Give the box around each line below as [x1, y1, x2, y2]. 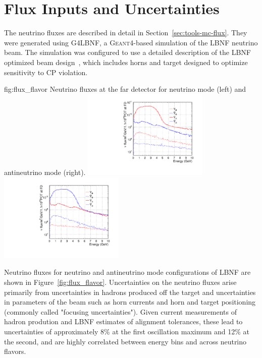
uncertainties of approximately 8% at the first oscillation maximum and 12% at [4, 326, 250, 336]
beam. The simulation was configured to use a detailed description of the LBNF [4, 47, 251, 57]
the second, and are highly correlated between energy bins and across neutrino [4, 336, 247, 346]
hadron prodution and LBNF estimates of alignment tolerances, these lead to [4, 316, 243, 327]
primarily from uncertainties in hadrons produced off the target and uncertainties [4, 286, 256, 297]
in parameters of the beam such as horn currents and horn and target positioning [4, 296, 256, 307]
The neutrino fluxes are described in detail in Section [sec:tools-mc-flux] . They [4, 27, 247, 38]
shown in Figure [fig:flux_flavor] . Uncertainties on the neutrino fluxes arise [4, 277, 237, 287]
